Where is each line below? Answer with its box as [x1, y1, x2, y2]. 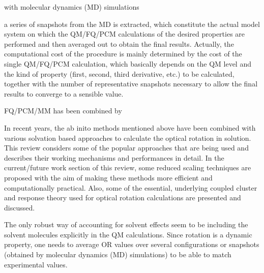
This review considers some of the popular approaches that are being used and [4, 142, 249, 153]
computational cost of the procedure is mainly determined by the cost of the [4, 48, 242, 59]
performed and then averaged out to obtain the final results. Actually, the [4, 38, 234, 49]
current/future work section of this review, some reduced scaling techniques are [4, 162, 251, 173]
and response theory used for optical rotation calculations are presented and [4, 192, 241, 203]
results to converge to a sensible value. [4, 88, 124, 99]
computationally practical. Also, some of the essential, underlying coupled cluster [4, 182, 257, 193]
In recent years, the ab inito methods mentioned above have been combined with [4, 122, 256, 133]
